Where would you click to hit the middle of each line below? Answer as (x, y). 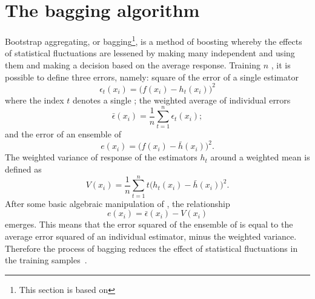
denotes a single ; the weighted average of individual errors (182, 100)
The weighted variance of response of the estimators (101, 157)
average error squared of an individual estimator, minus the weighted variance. (151, 236)
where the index (35, 100)
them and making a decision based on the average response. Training (133, 64)
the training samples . (46, 260)
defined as (23, 169)
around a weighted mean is (260, 157)
